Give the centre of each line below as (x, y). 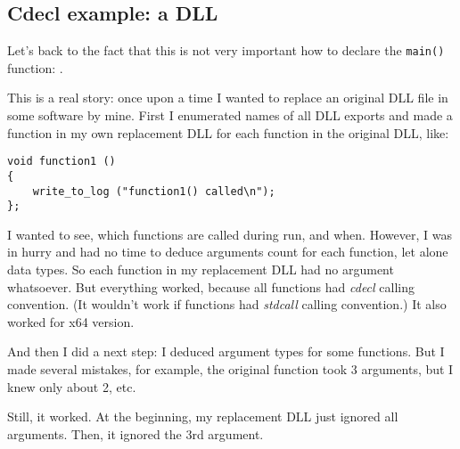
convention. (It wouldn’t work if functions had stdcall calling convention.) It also (227, 304)
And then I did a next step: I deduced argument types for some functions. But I (226, 351)
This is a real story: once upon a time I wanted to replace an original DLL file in (228, 98)
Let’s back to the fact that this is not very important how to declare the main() (226, 50)
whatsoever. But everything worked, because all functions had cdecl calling (211, 286)
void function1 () (62, 162)
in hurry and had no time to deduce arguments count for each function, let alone (228, 252)
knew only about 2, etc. (72, 386)
